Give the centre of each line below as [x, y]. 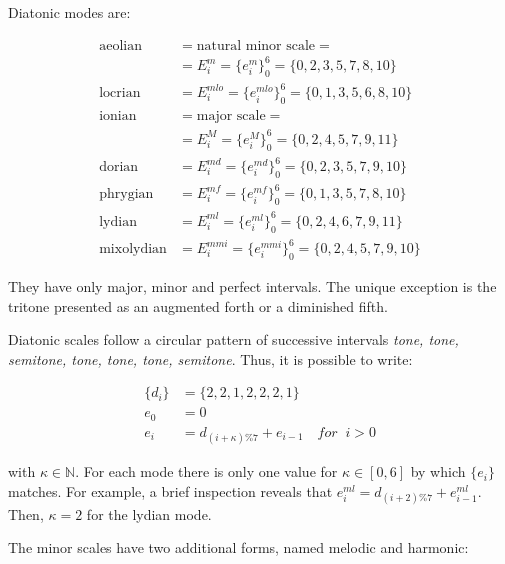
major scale [231, 116]
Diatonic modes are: [69, 12]
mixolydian [133, 249]
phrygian [126, 194]
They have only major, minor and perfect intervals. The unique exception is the [252, 285]
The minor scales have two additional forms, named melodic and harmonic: [238, 547]
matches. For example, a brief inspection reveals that [170, 490]
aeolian [120, 45]
